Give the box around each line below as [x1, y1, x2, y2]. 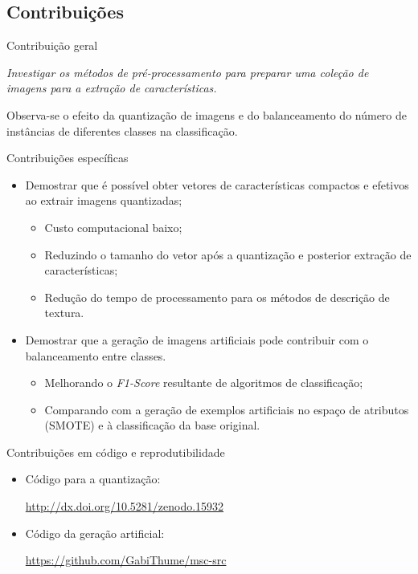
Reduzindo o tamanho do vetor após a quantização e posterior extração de [44, 246, 412, 263]
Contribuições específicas [6, 149, 129, 166]
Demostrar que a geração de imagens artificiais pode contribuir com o [25, 331, 369, 348]
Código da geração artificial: [25, 524, 165, 541]
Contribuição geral [6, 37, 98, 54]
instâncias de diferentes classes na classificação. [6, 122, 238, 139]
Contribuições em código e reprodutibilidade [6, 443, 225, 460]
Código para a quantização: [25, 470, 161, 487]
